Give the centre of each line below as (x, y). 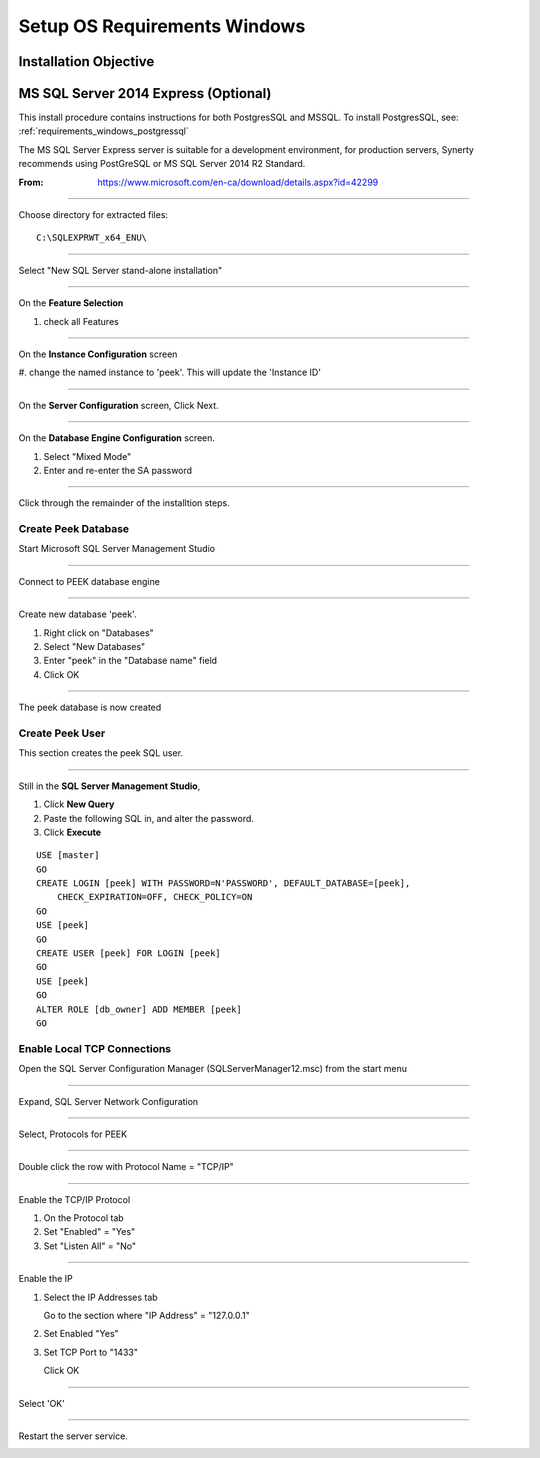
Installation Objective (86, 61)
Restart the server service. (73, 1436)
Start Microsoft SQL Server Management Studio (116, 549)
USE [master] (68, 855)
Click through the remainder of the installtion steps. (124, 503)
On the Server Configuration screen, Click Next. (118, 405)
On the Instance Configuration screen (98, 354)
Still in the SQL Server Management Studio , (109, 786)
